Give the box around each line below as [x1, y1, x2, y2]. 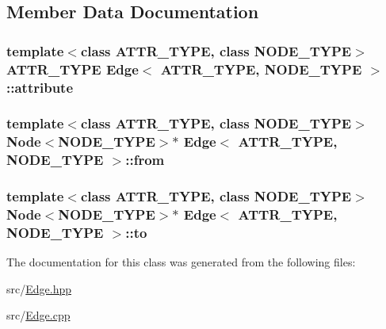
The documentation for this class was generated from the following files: [6, 254, 356, 270]
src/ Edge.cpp [6, 307, 71, 323]
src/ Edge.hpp [6, 280, 72, 296]
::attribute [6, 77, 74, 97]
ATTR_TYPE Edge [6, 59, 139, 78]
